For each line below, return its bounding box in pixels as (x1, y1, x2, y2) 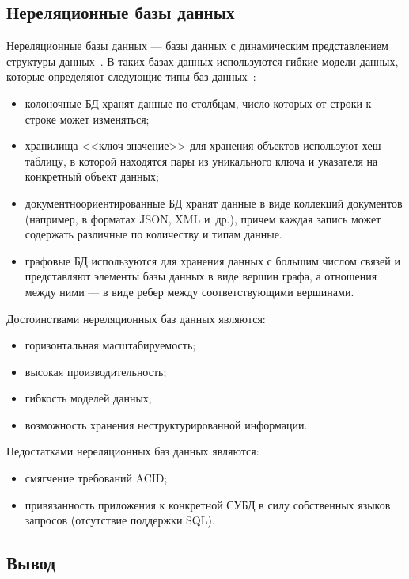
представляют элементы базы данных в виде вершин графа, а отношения (25, 268, 377, 284)
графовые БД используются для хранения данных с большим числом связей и (25, 252, 400, 269)
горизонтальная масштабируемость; (25, 337, 196, 353)
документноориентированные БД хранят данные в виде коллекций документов (25, 194, 403, 211)
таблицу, (25, 152, 66, 169)
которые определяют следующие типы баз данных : (6, 68, 256, 85)
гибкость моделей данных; (25, 390, 152, 406)
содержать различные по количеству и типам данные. (25, 226, 282, 242)
